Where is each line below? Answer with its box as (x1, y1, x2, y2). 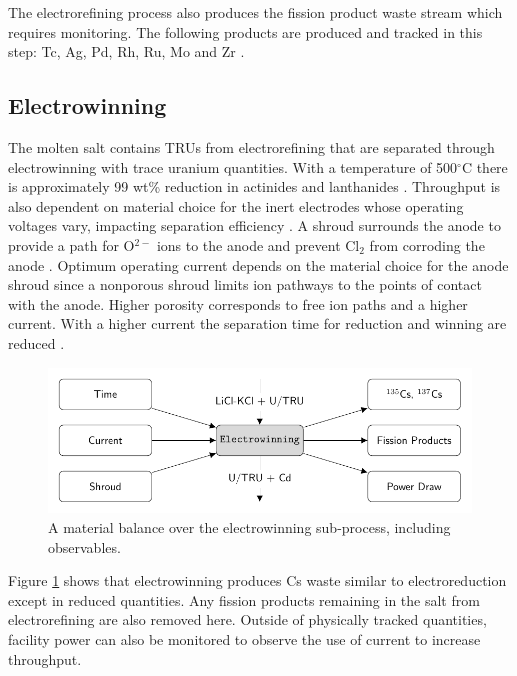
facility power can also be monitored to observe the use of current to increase (8, 628, 481, 649)
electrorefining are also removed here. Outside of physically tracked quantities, (8, 609, 487, 630)
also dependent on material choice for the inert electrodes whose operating (8, 195, 464, 216)
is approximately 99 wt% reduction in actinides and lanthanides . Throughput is (8, 176, 501, 197)
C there (461, 156, 508, 177)
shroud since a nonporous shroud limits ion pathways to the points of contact (8, 274, 482, 295)
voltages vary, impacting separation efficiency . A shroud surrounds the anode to (8, 215, 501, 236)
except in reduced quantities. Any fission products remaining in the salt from (8, 589, 480, 610)
